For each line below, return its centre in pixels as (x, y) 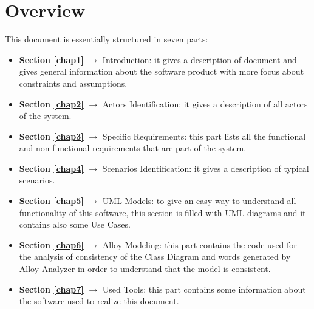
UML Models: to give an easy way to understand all (199, 201)
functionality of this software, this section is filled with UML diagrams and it (162, 212)
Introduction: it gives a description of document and (200, 59)
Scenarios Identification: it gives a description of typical (206, 168)
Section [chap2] (51, 104)
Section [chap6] (51, 244)
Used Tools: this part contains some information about (204, 289)
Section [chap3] (51, 136)
